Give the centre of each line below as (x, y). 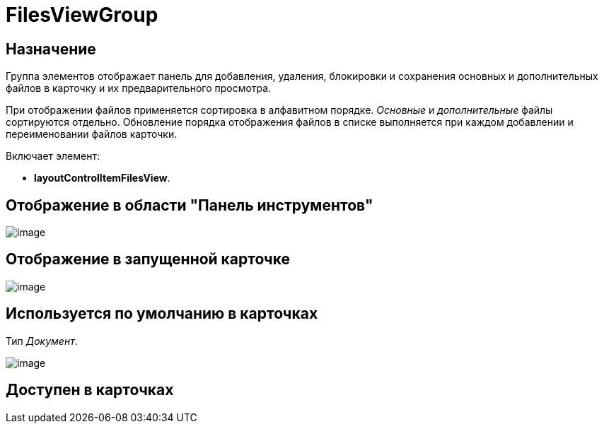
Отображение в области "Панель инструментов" (190, 205)
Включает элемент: (53, 156)
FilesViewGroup (82, 15)
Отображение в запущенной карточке (148, 259)
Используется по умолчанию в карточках (162, 314)
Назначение (51, 49)
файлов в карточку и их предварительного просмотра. (139, 88)
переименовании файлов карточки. (92, 134)
